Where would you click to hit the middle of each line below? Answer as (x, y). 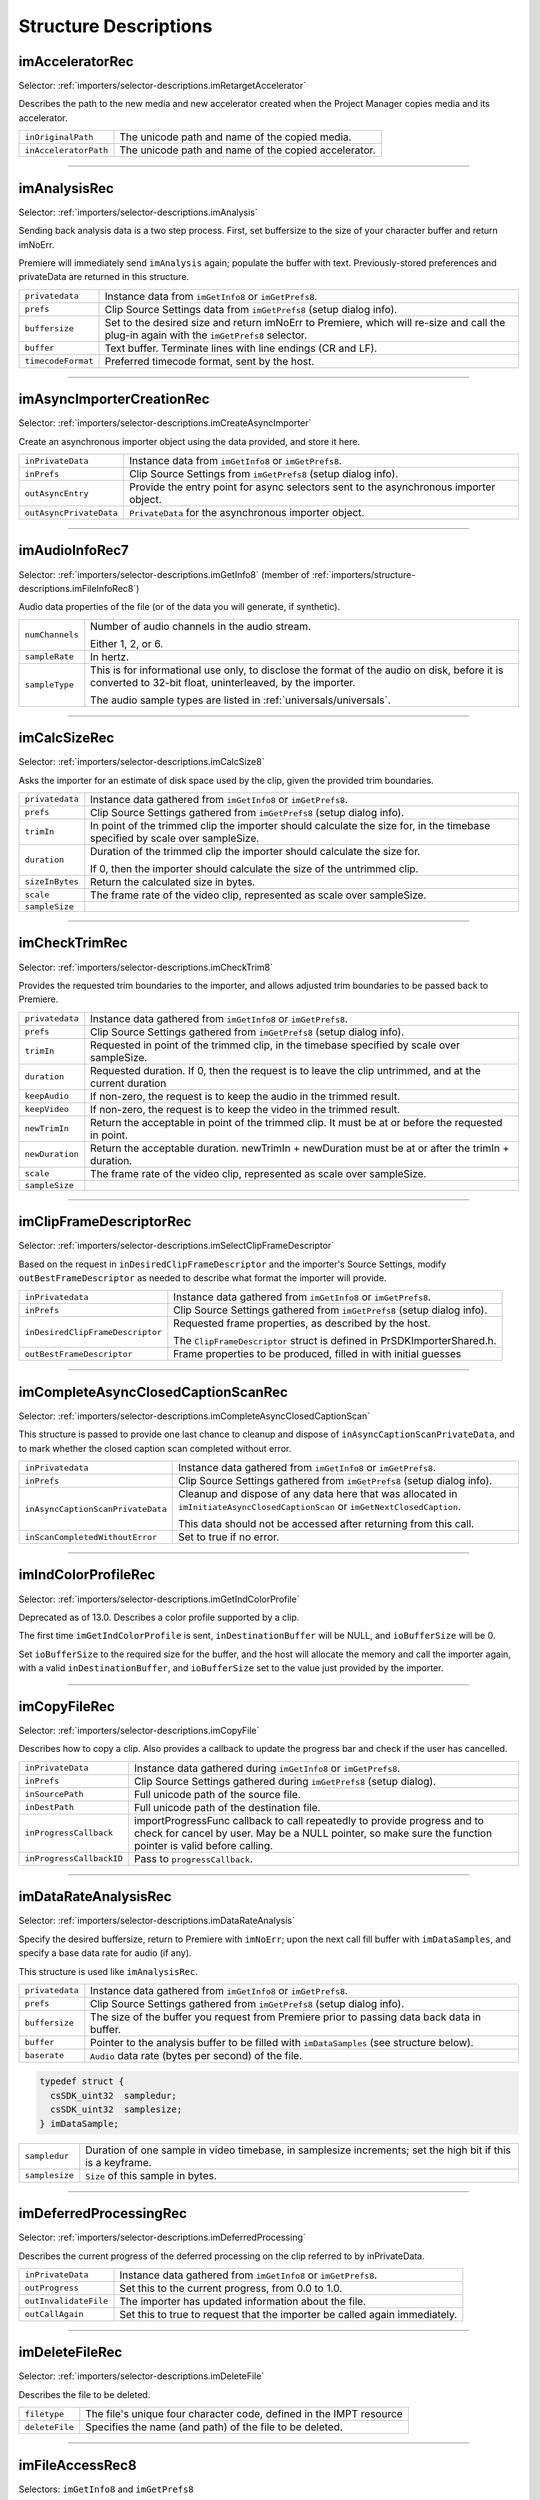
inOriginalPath (59, 136)
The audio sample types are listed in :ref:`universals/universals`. (241, 700)
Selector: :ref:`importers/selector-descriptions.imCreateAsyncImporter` (165, 423)
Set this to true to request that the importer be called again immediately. (288, 2314)
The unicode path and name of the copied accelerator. (247, 150)
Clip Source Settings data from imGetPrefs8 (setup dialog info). (251, 309)
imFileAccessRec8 (77, 2465)
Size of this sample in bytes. (151, 2175)
